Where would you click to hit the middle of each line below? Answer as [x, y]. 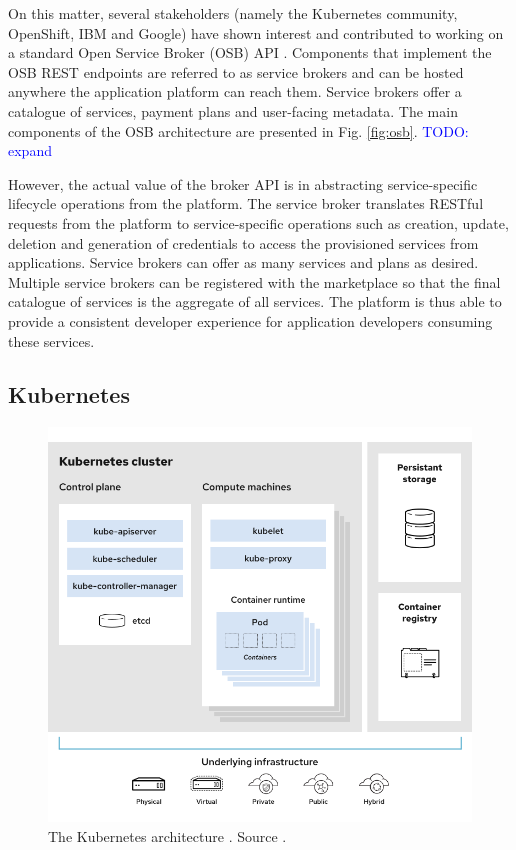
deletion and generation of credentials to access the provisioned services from [243, 242]
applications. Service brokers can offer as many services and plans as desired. [243, 262]
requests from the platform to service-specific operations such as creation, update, [258, 222]
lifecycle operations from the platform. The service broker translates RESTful [246, 203]
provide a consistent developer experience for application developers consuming [250, 320]
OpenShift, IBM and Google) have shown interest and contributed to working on [256, 32]
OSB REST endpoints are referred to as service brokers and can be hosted [236, 71]
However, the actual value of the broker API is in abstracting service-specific [243, 183]
